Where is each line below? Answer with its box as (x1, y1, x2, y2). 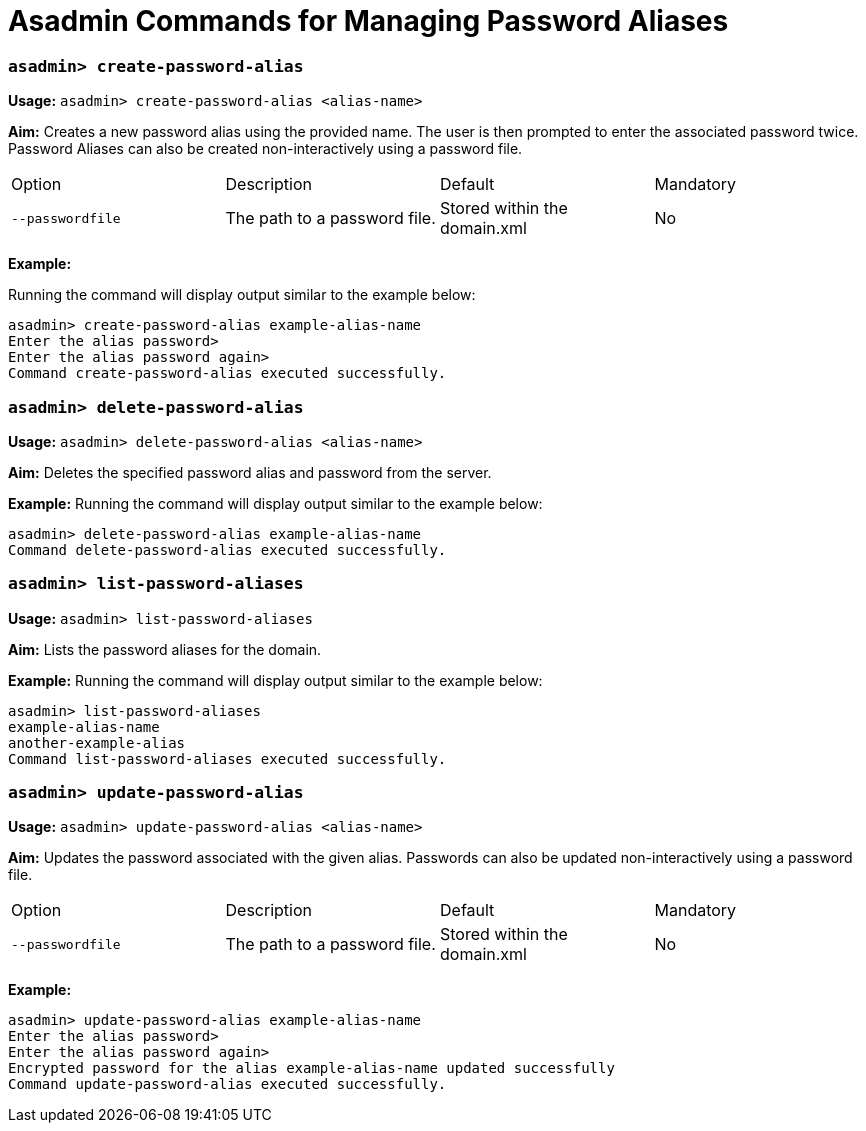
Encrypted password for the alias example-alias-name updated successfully (8, 1060, 615, 1077)
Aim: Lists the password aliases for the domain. (8, 640, 322, 658)
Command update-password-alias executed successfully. (8, 1076, 447, 1093)
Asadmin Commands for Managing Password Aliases (8, 4, 729, 38)
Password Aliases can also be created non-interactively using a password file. (8, 140, 523, 158)
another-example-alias (8, 734, 186, 751)
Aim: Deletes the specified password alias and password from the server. (8, 463, 492, 481)
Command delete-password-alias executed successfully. (8, 541, 447, 558)
